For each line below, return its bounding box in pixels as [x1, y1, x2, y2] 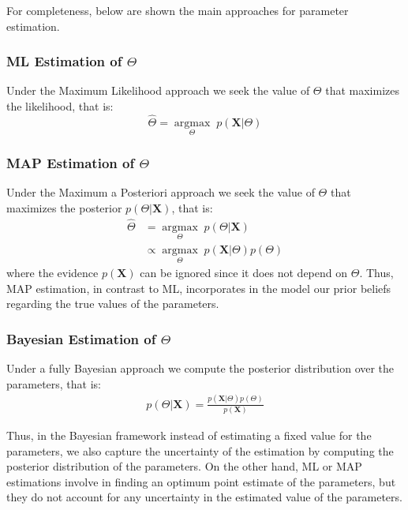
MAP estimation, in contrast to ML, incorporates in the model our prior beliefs [6, 279, 391, 296]
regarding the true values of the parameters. [6, 295, 219, 312]
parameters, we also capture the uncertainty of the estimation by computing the [6, 442, 394, 459]
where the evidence [6, 264, 99, 281]
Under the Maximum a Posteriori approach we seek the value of [6, 184, 315, 201]
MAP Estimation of [6, 152, 135, 172]
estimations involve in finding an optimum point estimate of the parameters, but [6, 473, 396, 489]
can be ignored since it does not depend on [140, 264, 348, 281]
